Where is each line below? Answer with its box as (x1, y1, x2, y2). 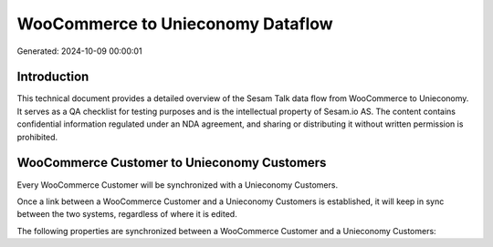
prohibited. (16, 131, 58, 142)
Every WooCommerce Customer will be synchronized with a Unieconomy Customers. (16, 179, 338, 190)
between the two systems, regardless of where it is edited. (16, 209, 237, 220)
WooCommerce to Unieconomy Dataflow (16, 14, 333, 34)
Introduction (16, 69, 89, 85)
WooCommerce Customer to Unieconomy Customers (16, 155, 327, 170)
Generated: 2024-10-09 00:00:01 (16, 46, 142, 57)
